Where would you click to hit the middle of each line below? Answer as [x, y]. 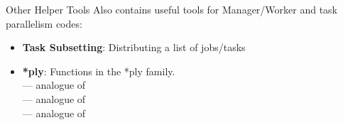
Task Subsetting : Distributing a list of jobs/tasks [134, 47]
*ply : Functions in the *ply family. [99, 71]
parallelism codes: [44, 23]
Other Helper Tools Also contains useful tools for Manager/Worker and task [172, 9]
